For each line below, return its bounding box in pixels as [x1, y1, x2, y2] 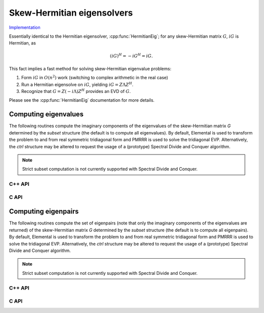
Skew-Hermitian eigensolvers [9, 7, 133, 18]
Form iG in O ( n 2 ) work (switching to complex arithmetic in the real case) [21, 74, 168, 81]
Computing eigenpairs [9, 207, 79, 216]
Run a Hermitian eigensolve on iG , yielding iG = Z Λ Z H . [21, 81, 134, 88]
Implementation [9, 24, 41, 30]
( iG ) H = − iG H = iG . [110, 52, 153, 59]
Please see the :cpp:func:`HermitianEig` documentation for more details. [9, 97, 155, 103]
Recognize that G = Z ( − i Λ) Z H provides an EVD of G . [21, 88, 131, 94]
